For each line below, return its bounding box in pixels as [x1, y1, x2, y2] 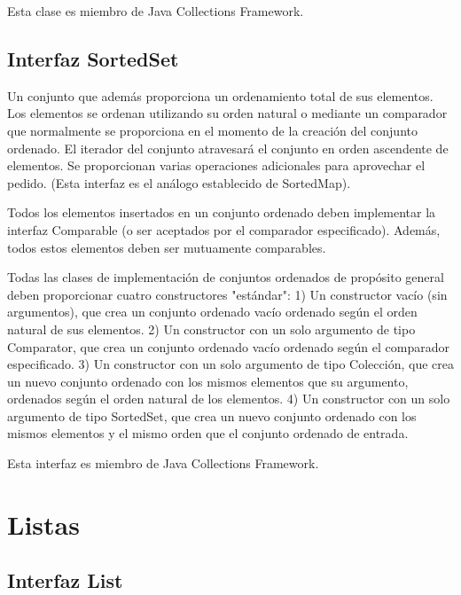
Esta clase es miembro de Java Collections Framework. [7, 2, 304, 20]
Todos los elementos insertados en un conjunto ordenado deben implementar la [7, 203, 436, 222]
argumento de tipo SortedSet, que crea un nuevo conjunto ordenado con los [7, 406, 417, 425]
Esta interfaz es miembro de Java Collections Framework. [7, 454, 319, 473]
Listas [7, 505, 80, 542]
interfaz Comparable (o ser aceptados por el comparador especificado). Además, [7, 220, 441, 239]
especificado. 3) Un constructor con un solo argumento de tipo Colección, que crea [7, 355, 454, 373]
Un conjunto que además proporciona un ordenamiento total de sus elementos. [7, 86, 434, 105]
